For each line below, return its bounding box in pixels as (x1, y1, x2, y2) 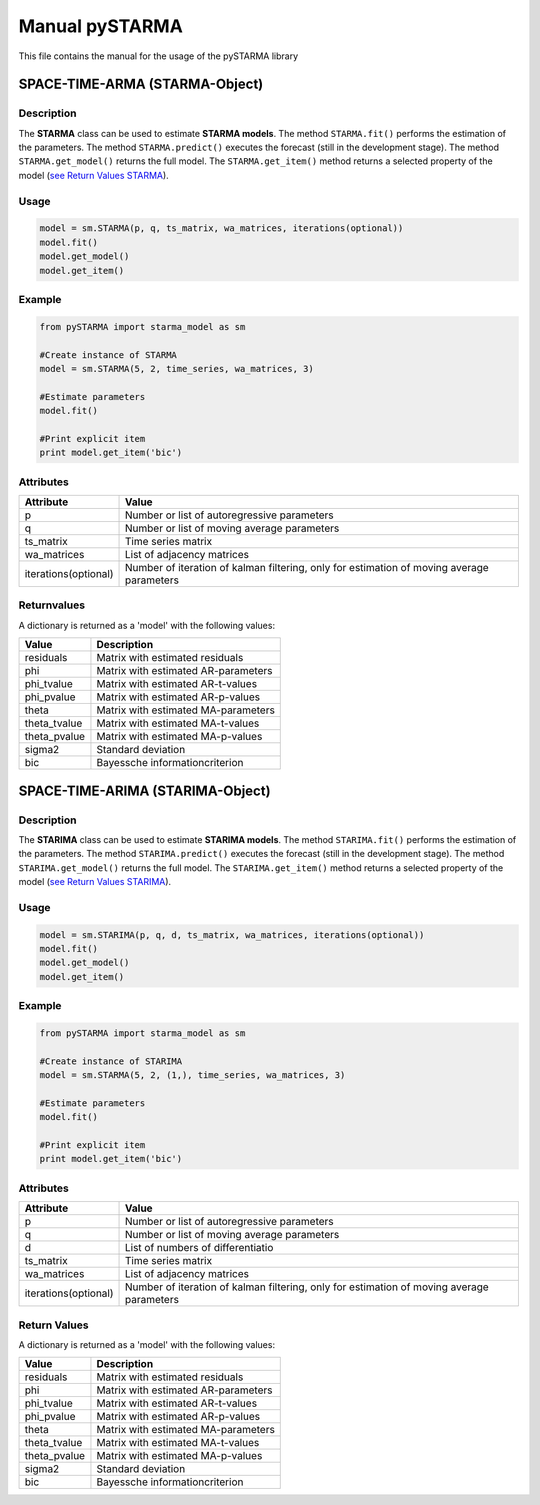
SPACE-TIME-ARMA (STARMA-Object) (18, 76, 264, 93)
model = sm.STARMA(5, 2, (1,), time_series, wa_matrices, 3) (39, 1070, 346, 1081)
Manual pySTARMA (18, 15, 184, 37)
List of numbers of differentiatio (125, 1241, 274, 1255)
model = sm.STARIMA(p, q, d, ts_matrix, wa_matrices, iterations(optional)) (39, 929, 425, 940)
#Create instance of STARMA (39, 349, 177, 360)
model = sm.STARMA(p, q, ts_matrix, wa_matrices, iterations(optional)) (39, 223, 404, 234)
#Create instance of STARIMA (39, 1055, 183, 1067)
